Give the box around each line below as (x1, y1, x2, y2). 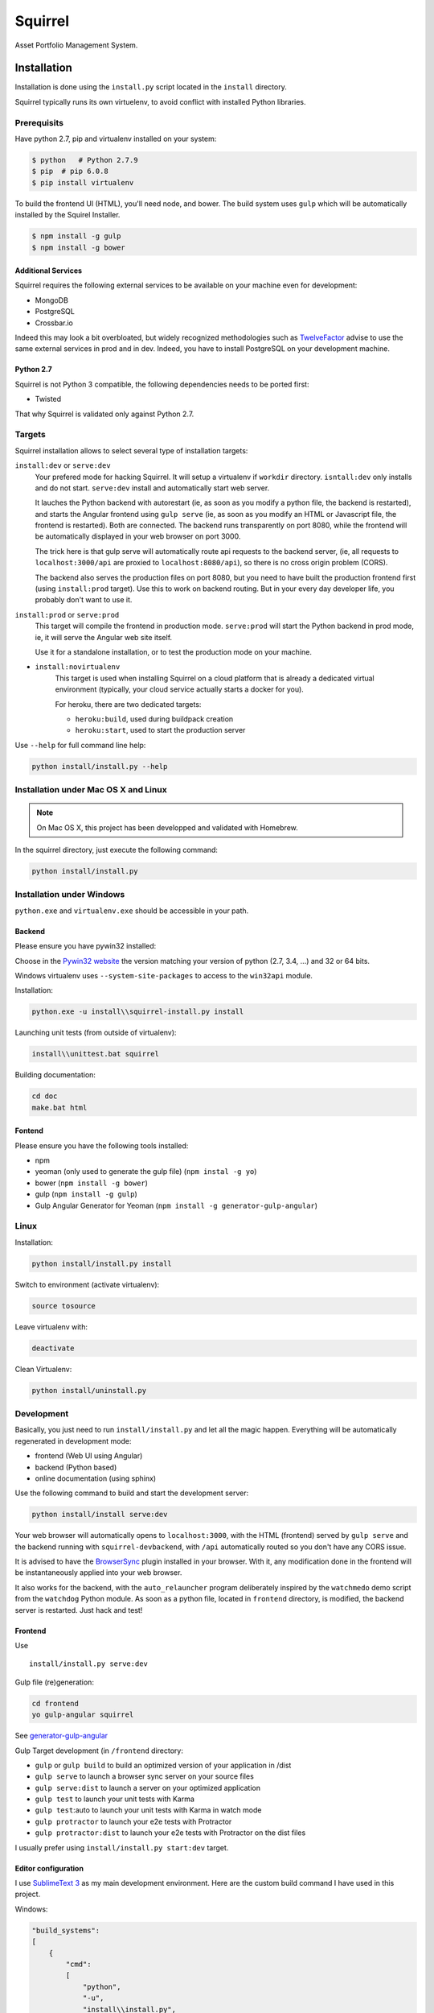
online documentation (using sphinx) (35, 1474, 157, 1483)
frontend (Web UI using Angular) (35, 1451, 143, 1461)
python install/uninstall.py (31, 1386, 147, 1395)
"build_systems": (31, 1925, 100, 1935)
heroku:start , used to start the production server (75, 725, 246, 735)
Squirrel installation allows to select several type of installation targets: (14, 445, 248, 455)
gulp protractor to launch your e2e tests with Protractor (35, 1817, 232, 1826)
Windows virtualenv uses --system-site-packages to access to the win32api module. (14, 970, 313, 980)
